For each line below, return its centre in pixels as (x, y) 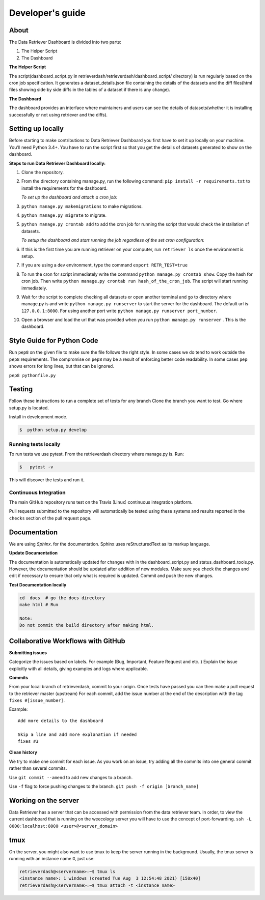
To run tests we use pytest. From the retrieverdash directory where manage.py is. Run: (96, 454)
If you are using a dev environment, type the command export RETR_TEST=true (105, 265)
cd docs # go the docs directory (62, 598)
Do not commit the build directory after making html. (87, 625)
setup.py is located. (29, 407)
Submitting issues (28, 653)
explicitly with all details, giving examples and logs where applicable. (79, 668)
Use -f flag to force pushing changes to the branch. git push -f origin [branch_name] (104, 786)
